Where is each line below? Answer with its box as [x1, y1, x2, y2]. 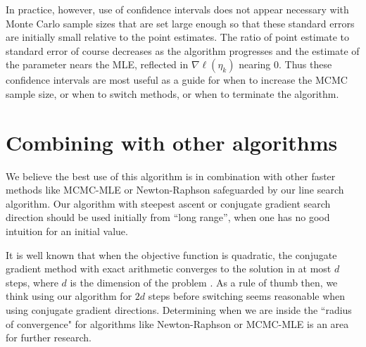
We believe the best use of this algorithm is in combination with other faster [6, 168, 336, 183]
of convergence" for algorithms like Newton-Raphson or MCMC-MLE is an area [6, 316, 349, 331]
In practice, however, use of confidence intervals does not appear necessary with [6, 2, 349, 16]
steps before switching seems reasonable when [148, 289, 346, 303]
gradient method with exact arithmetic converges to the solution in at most [6, 261, 332, 276]
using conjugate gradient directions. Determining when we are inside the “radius [6, 303, 352, 317]
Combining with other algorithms [6, 127, 338, 156]
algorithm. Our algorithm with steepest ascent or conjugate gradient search [6, 196, 331, 210]
